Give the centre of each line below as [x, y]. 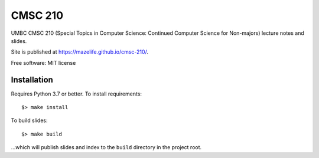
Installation [32, 80]
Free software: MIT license [43, 62]
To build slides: [29, 120]
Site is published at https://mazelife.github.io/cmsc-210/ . [80, 52]
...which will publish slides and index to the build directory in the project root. [106, 147]
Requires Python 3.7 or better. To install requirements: [76, 94]
